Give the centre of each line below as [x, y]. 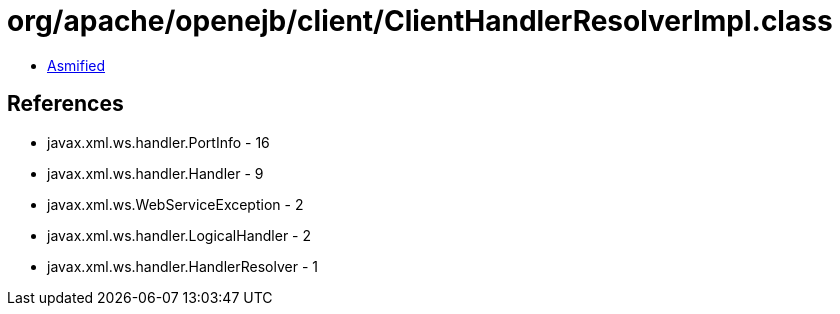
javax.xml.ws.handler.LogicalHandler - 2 [179, 235]
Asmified [76, 65]
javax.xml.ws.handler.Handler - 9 [155, 173]
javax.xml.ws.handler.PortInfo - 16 [158, 142]
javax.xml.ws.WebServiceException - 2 [175, 204]
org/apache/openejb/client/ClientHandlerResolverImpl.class [420, 21]
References [65, 104]
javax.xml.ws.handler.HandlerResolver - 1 [182, 266]
